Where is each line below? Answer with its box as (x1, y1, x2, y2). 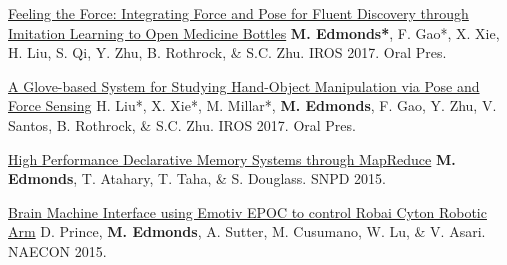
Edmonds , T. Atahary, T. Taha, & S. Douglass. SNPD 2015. (8, 168, 386, 189)
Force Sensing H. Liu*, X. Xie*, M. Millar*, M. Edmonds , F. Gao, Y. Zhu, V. (8, 95, 497, 116)
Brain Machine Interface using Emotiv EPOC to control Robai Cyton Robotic (8, 201, 487, 222)
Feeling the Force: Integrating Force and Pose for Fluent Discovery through (8, 3, 469, 23)
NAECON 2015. (8, 240, 107, 261)
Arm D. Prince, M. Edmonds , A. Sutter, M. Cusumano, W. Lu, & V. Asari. (8, 221, 486, 242)
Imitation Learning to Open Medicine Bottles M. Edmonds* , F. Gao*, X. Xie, (8, 22, 500, 43)
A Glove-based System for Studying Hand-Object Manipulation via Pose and (8, 75, 480, 96)
